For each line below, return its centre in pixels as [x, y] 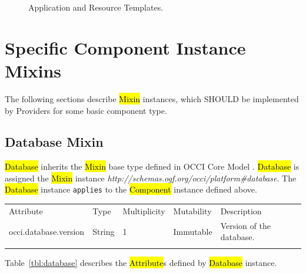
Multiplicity [144, 210]
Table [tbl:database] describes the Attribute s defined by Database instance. [141, 262]
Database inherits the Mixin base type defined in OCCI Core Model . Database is [152, 166]
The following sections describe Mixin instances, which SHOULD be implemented [152, 98]
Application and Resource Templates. [96, 7]
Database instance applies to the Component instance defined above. [131, 189]
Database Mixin [54, 142]
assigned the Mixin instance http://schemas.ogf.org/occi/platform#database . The [151, 178]
